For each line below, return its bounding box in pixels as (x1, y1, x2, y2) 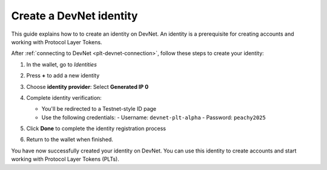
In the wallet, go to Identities (26, 60, 97, 68)
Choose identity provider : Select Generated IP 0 (26, 83, 149, 90)
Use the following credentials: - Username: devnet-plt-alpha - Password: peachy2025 (41, 114, 266, 121)
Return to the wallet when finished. (26, 136, 113, 143)
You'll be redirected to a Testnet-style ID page (41, 105, 157, 113)
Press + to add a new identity (26, 72, 100, 79)
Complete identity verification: (26, 94, 102, 101)
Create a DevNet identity (11, 9, 138, 22)
